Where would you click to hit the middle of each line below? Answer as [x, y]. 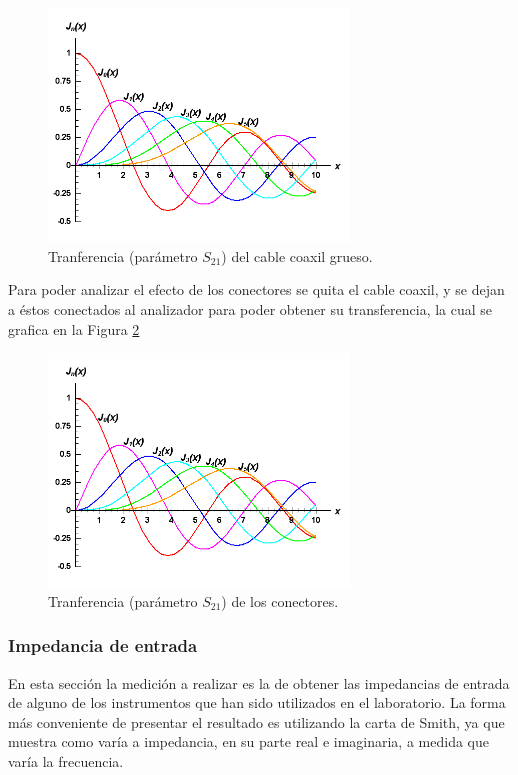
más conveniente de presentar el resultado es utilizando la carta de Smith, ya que [256, 721]
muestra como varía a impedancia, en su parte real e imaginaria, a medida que [248, 741]
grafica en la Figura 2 [74, 328]
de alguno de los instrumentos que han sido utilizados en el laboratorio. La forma [257, 702]
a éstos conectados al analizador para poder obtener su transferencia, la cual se [250, 308]
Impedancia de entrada [103, 645]
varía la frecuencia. [66, 761]
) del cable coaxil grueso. [297, 255]
